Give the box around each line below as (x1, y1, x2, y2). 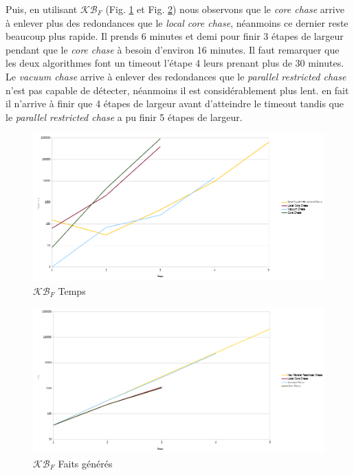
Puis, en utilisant (5, 2, 78, 16)
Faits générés (58, 456, 113, 470)
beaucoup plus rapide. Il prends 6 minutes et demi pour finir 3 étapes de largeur (5, 29, 344, 43)
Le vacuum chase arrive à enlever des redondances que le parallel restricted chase (5, 69, 346, 83)
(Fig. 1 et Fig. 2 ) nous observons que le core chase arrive (105, 2, 344, 16)
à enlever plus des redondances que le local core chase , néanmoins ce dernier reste (5, 15, 349, 30)
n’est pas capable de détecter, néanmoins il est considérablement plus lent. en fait (5, 82, 349, 97)
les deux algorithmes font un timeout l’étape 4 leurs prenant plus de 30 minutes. (5, 56, 344, 70)
